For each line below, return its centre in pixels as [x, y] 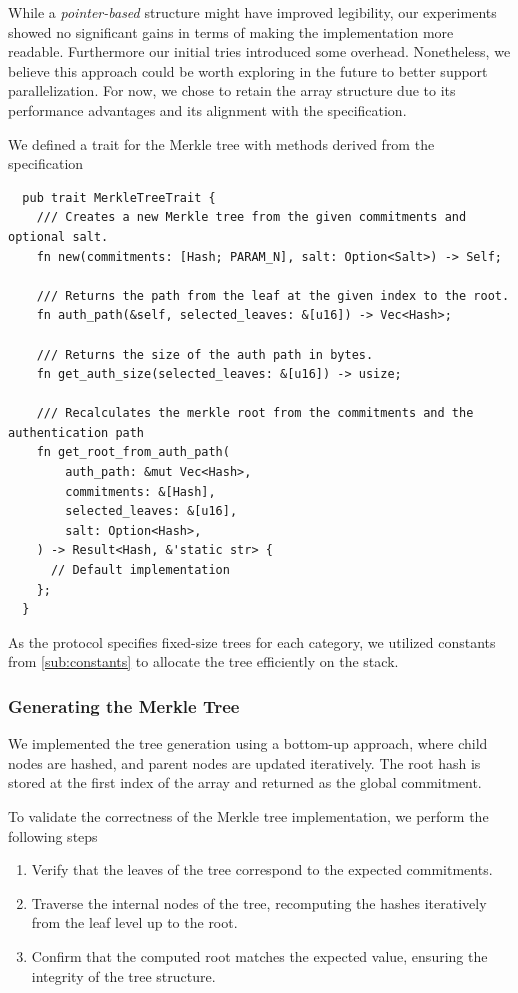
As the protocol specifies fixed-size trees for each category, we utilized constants [252, 641]
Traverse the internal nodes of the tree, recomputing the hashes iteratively [259, 902]
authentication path [76, 432]
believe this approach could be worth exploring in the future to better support [248, 70]
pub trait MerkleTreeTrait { [119, 197]
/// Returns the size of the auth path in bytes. [205, 354]
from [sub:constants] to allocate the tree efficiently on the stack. [203, 661]
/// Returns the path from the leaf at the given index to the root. [273, 295]
